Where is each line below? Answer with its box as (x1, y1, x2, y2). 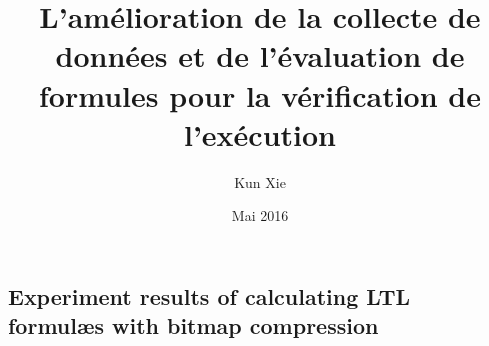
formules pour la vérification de (39, 74, 481, 115)
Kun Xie (234, 171, 286, 192)
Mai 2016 (231, 205, 289, 226)
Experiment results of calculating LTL (8, 280, 411, 311)
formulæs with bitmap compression (8, 310, 379, 341)
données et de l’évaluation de (55, 35, 465, 76)
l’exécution (183, 113, 336, 154)
